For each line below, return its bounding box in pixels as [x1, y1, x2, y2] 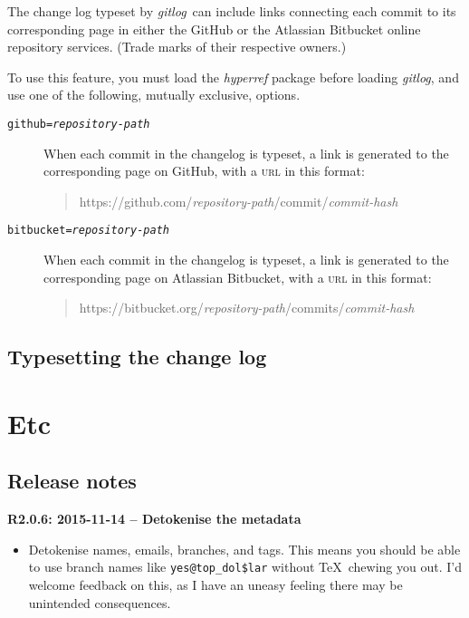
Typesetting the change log [7, 343, 267, 371]
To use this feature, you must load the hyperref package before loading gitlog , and [7, 67, 459, 86]
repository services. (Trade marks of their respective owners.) [7, 37, 347, 56]
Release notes [7, 467, 137, 495]
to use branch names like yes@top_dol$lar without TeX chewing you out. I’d [28, 557, 462, 576]
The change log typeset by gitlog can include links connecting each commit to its [7, 2, 456, 20]
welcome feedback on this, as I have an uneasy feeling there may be [28, 575, 403, 594]
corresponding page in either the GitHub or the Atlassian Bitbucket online [7, 19, 421, 38]
